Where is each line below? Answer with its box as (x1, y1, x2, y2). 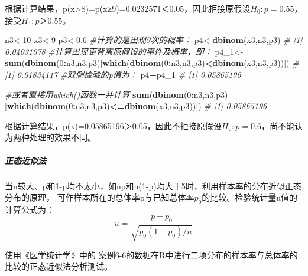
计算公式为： (5, 203, 54, 215)
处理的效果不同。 (29, 131, 96, 143)
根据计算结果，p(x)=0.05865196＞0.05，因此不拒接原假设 (5, 119, 222, 132)
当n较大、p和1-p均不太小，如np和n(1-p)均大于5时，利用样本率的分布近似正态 (5, 179, 301, 192)
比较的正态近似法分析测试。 (5, 260, 112, 272)
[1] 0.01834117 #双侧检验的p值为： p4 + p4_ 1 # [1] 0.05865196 (5, 68, 241, 80)
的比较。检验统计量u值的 (202, 191, 297, 203)
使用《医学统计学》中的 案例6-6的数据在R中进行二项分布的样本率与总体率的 (5, 248, 298, 261)
